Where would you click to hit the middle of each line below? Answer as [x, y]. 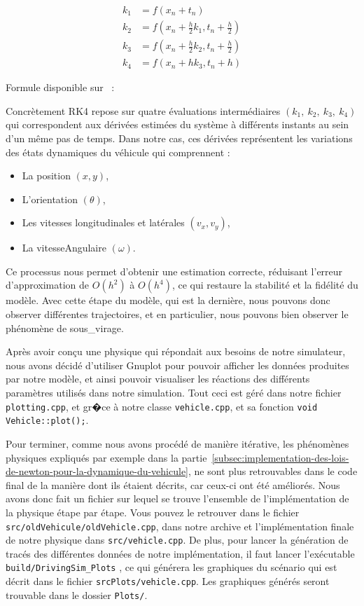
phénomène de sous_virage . [65, 328]
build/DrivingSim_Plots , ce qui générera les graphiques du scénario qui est [171, 567]
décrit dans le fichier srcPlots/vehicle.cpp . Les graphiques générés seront [168, 581]
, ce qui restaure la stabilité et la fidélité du [265, 285]
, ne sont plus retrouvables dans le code [273, 471]
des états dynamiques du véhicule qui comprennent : [118, 152]
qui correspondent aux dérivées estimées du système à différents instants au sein [177, 124]
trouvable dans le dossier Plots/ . [77, 594]
